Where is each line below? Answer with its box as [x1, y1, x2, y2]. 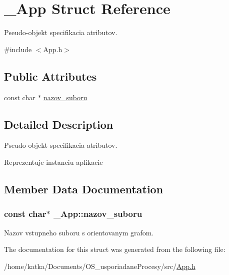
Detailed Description [4, 116, 113, 132]
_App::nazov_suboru [53, 207, 142, 220]
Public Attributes [4, 68, 97, 84]
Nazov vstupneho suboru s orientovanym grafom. [4, 227, 154, 237]
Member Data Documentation [4, 181, 163, 196]
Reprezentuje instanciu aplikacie [4, 156, 103, 167]
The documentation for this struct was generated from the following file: [4, 244, 225, 254]
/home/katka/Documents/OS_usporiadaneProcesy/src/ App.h [4, 260, 195, 271]
